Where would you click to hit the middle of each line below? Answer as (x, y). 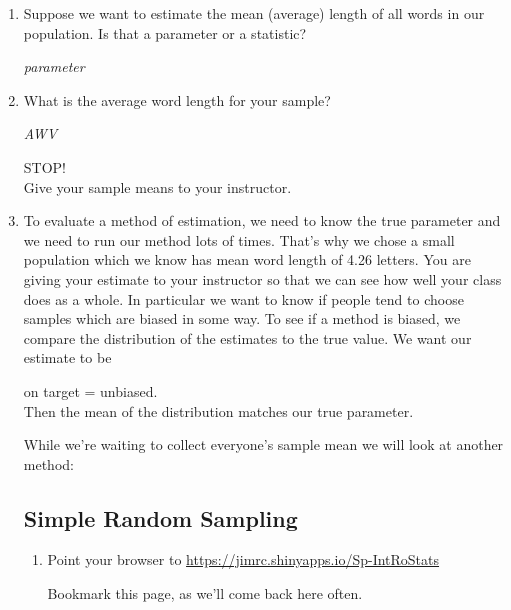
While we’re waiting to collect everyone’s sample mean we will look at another (263, 444)
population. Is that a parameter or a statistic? (165, 32)
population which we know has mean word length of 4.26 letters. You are (247, 259)
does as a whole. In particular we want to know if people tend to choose (243, 298)
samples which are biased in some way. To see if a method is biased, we (242, 318)
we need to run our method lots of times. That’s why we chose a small (239, 239)
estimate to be (67, 357)
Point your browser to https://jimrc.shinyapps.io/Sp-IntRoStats (243, 559)
